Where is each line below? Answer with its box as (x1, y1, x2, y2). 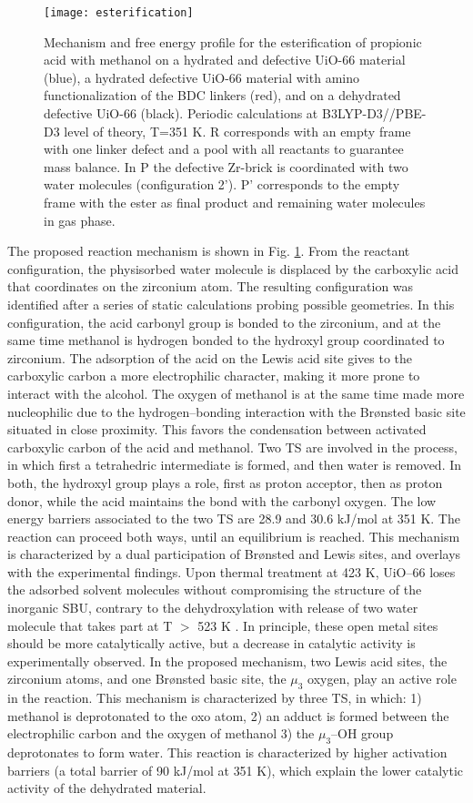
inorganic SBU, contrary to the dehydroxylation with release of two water (7, 598, 418, 617)
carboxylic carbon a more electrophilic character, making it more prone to (7, 366, 420, 385)
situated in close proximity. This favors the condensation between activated (7, 420, 427, 439)
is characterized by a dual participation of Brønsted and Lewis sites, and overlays (7, 544, 461, 564)
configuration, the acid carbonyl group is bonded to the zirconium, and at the (7, 312, 441, 331)
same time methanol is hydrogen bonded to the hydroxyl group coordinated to (7, 330, 445, 350)
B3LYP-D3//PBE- (321, 104, 427, 123)
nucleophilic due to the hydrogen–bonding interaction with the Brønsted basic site (7, 401, 466, 421)
